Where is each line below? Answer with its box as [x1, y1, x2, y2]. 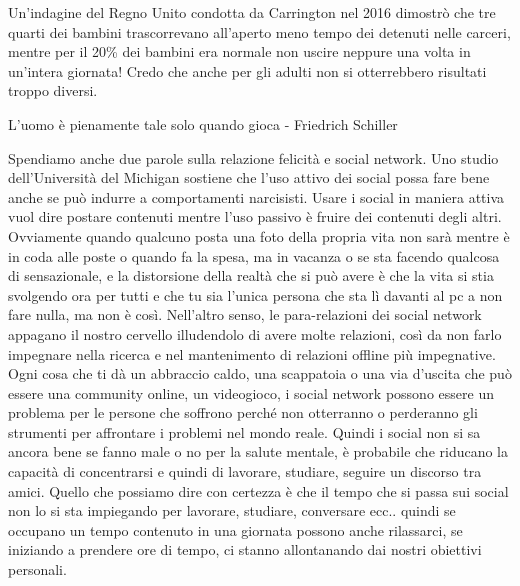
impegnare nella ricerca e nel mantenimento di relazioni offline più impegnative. [8, 343, 496, 364]
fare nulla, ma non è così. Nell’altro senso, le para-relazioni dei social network [8, 304, 482, 325]
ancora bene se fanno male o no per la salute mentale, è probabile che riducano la [8, 441, 509, 462]
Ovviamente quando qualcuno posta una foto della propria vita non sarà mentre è [8, 225, 510, 246]
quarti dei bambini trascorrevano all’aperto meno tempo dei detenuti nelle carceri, [8, 21, 511, 42]
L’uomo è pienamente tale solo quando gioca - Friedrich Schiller [8, 113, 398, 134]
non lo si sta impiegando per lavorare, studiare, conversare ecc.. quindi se [8, 500, 456, 521]
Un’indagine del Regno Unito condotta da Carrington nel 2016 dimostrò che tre [8, 2, 496, 22]
